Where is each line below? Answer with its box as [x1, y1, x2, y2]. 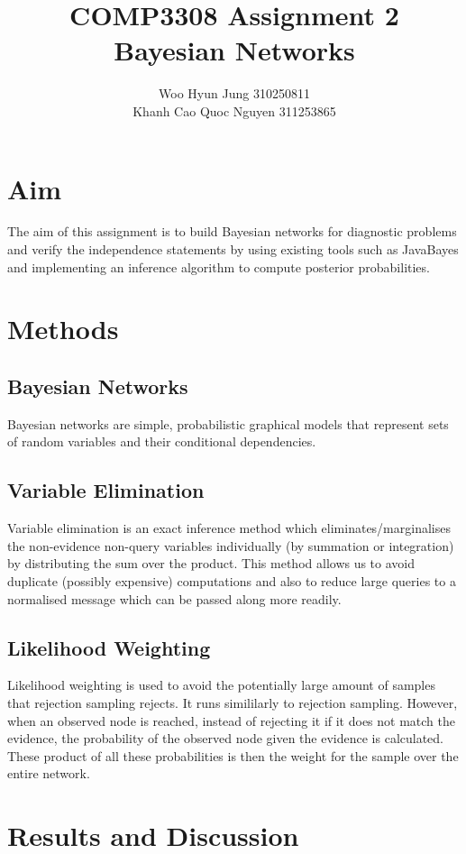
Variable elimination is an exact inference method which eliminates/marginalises [7, 519, 451, 537]
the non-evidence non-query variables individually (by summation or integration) [7, 536, 454, 555]
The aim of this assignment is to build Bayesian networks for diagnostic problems [7, 222, 457, 241]
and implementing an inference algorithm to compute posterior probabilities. [7, 257, 430, 276]
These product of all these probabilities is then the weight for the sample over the [7, 746, 459, 765]
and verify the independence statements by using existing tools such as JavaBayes [7, 240, 459, 259]
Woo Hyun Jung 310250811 [159, 84, 310, 103]
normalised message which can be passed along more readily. [7, 589, 342, 608]
